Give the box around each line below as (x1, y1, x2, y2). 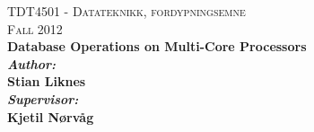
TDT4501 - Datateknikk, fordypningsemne (7, 2, 246, 20)
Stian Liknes (7, 72, 86, 91)
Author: (7, 54, 56, 73)
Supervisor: (7, 89, 79, 108)
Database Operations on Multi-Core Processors (7, 37, 307, 56)
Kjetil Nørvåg (7, 107, 94, 126)
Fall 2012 (7, 19, 63, 38)
